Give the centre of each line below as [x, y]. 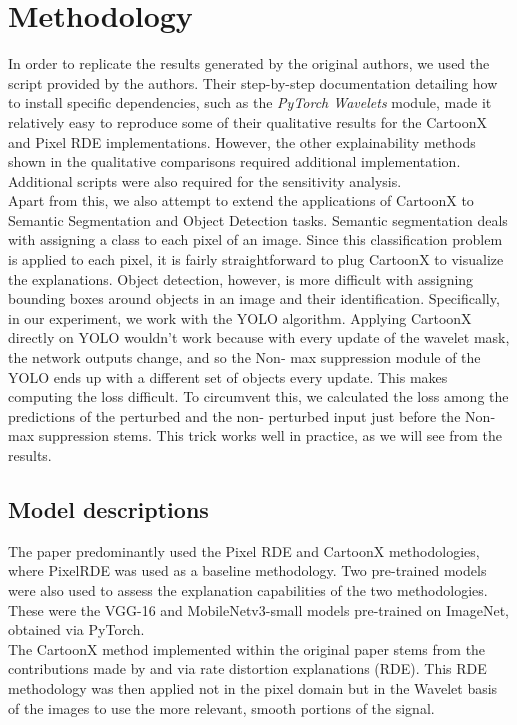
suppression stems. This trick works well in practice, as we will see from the [270, 435]
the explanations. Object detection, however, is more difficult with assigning [241, 278]
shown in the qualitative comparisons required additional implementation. [234, 161]
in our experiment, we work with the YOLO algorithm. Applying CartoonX [240, 317]
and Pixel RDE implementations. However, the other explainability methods [242, 141]
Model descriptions [108, 508]
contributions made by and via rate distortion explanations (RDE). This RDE [247, 668]
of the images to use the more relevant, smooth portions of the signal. [221, 707]
